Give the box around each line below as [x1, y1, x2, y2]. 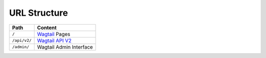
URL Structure [9, 7, 68, 18]
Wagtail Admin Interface [37, 43, 93, 50]
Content [37, 24, 57, 31]
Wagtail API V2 [37, 37, 71, 44]
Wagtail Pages [37, 30, 70, 37]
